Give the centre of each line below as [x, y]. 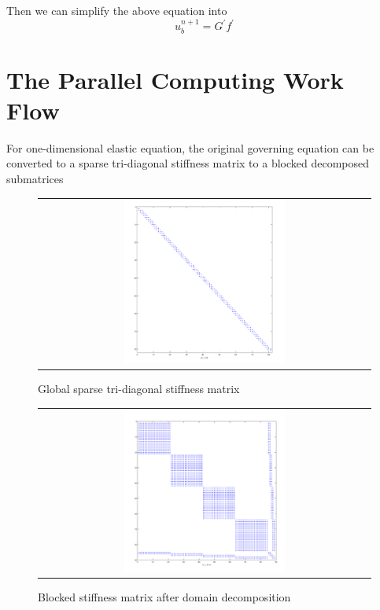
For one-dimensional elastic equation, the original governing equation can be [190, 147]
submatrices [35, 179]
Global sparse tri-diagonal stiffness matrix [139, 389]
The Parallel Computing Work [175, 79]
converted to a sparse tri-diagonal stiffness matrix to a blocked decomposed [188, 163]
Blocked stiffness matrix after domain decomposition [164, 596]
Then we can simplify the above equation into [117, 10]
